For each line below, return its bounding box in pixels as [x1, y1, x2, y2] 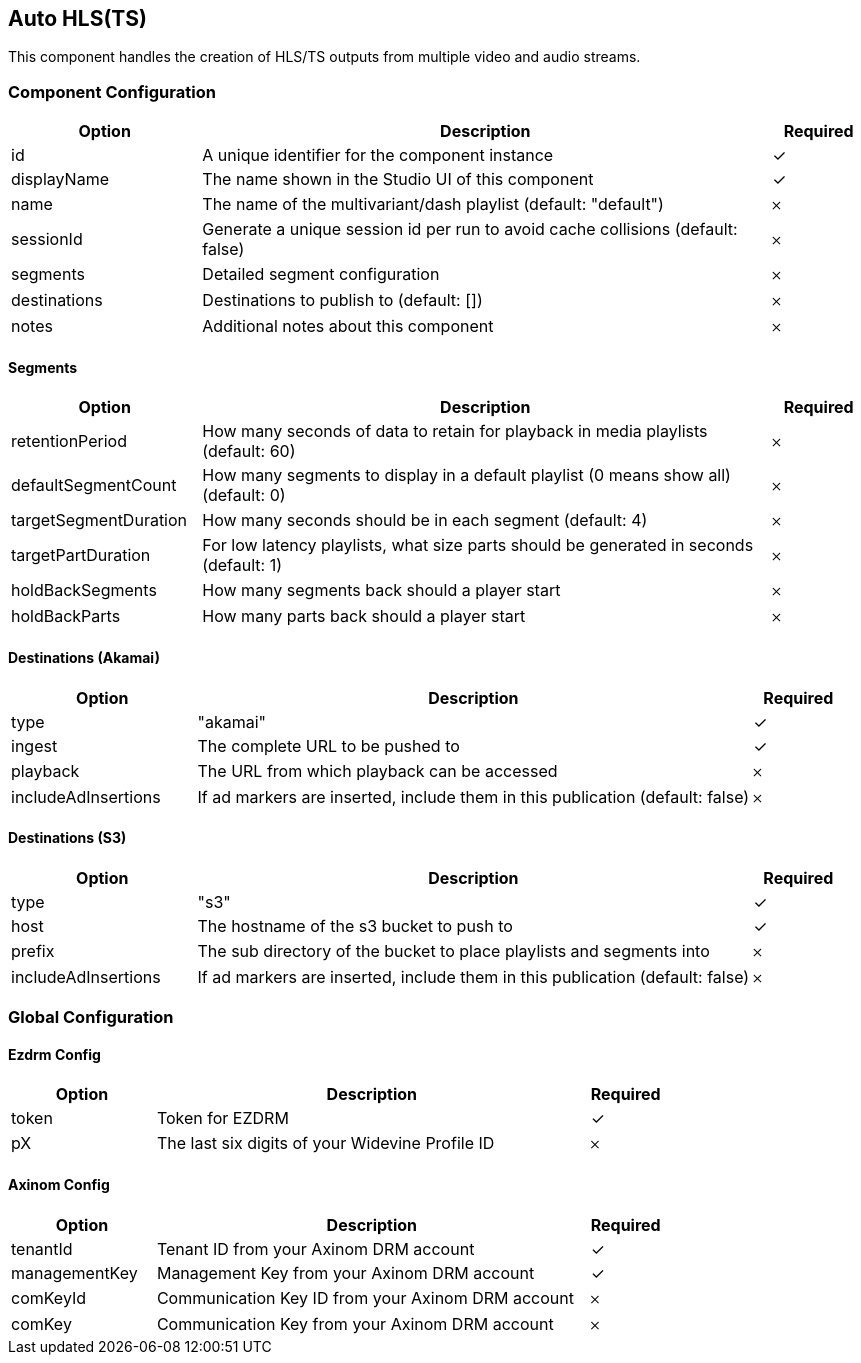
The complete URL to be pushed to [197, 735, 460, 756]
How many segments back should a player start [202, 580, 561, 601]
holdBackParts [11, 606, 121, 627]
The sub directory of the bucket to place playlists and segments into [197, 940, 710, 961]
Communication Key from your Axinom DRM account [156, 1313, 554, 1334]
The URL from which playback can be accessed [197, 760, 558, 781]
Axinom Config [8, 1176, 110, 1194]
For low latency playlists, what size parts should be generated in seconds [202, 535, 754, 556]
